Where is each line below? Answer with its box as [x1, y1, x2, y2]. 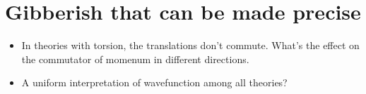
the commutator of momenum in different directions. [21, 51, 249, 66]
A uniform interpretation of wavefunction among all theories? [21, 75, 288, 90]
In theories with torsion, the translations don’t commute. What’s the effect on [21, 38, 360, 53]
